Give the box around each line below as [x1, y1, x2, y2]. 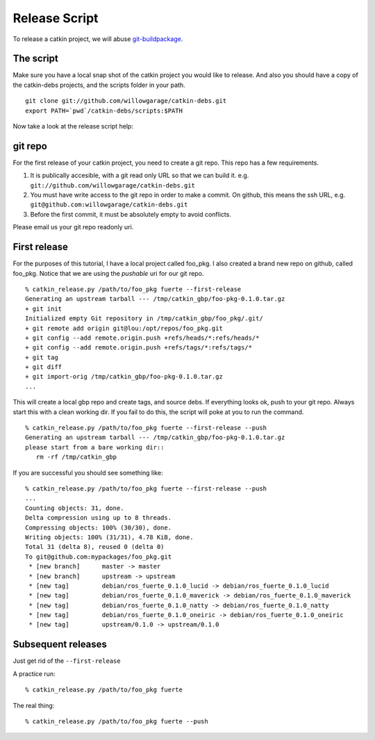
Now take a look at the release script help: [12, 122, 133, 131]
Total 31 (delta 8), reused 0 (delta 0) [25, 543, 165, 551]
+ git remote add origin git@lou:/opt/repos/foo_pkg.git [25, 324, 224, 332]
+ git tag [25, 353, 58, 361]
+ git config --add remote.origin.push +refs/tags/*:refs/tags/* [25, 344, 253, 352]
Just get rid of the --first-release [12, 657, 121, 665]
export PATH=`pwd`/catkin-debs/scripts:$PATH [25, 106, 183, 115]
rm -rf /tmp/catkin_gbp [35, 453, 117, 461]
